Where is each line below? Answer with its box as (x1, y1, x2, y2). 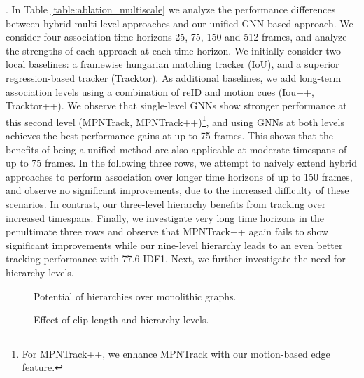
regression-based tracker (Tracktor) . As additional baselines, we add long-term (6, 70, 342, 85)
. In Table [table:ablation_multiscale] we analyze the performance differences (6, 2, 336, 16)
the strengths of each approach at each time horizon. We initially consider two (6, 43, 342, 57)
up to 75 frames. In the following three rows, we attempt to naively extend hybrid (6, 155, 357, 170)
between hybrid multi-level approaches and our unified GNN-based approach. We (6, 15, 353, 30)
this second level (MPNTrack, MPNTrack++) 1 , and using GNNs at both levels (6, 112, 344, 129)
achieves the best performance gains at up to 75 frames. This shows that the (6, 128, 334, 142)
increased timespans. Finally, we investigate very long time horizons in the (6, 210, 324, 225)
